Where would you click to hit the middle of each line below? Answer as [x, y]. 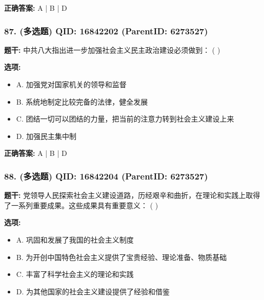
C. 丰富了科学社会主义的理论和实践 [75, 274]
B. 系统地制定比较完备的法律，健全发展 [82, 101]
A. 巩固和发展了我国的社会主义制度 [75, 239]
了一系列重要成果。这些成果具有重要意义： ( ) [81, 205]
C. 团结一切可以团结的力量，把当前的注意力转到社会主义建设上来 [125, 119]
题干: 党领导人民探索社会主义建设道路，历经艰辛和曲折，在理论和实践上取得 [132, 195]
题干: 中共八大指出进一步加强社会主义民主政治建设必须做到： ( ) [112, 49]
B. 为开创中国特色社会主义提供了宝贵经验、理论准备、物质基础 [121, 257]
